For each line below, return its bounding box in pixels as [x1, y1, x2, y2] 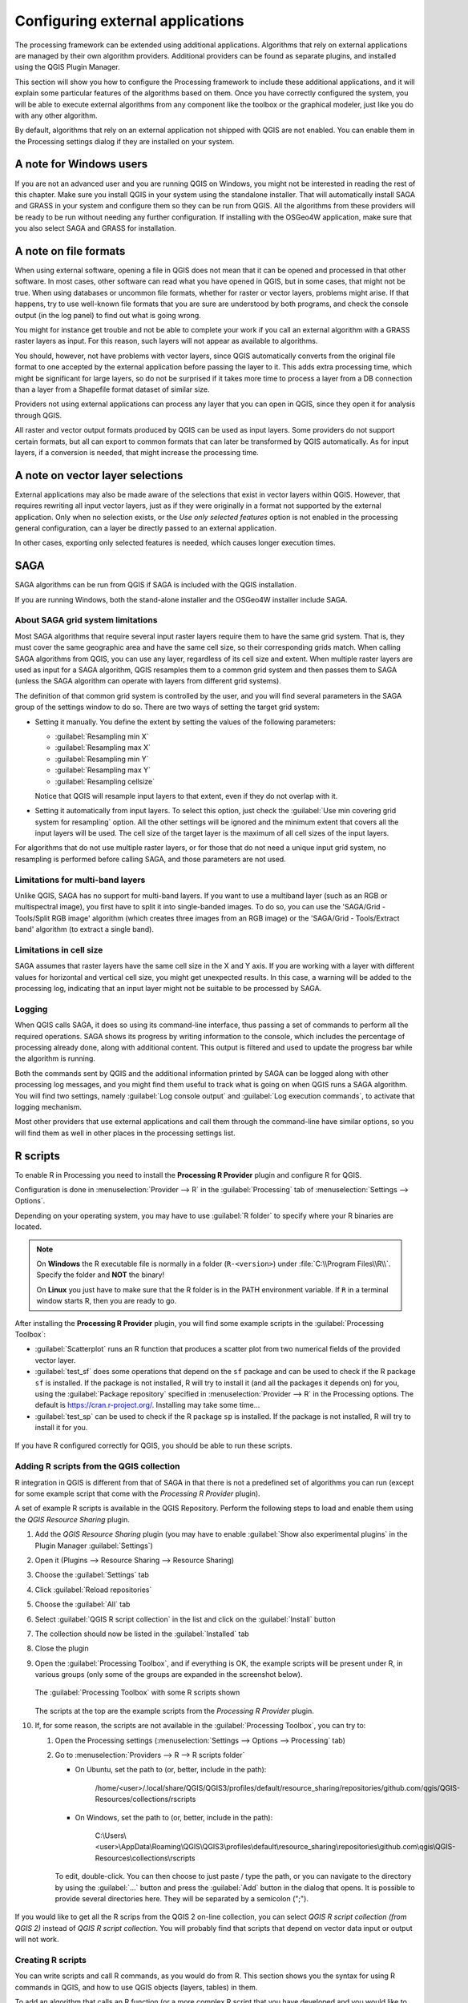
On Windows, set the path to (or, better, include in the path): [75, 1812, 273, 1822]
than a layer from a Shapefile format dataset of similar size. [14, 385, 210, 394]
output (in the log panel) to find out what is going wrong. [14, 310, 202, 320]
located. [14, 1222, 42, 1231]
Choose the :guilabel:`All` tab [34, 1599, 131, 1610]
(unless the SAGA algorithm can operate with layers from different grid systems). [14, 676, 282, 686]
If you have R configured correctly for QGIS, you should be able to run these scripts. [14, 1441, 292, 1450]
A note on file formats [14, 244, 126, 258]
